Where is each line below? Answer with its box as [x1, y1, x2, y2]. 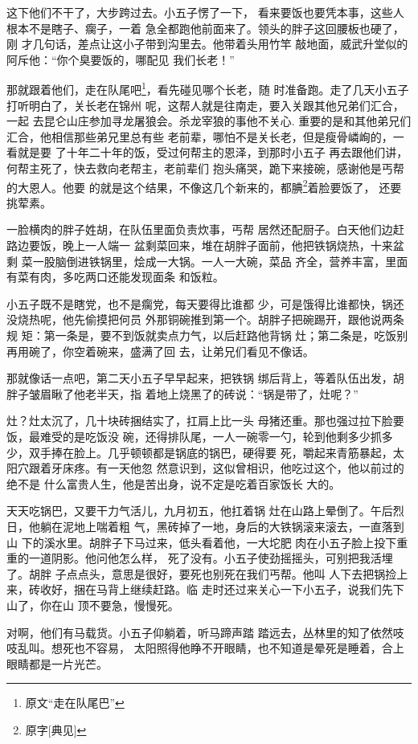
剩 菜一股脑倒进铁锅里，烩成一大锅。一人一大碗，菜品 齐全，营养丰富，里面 [6, 252, 408, 269]
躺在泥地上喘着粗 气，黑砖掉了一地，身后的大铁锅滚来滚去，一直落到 [39, 517, 404, 534]
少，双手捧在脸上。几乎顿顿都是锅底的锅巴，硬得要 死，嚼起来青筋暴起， [6, 444, 393, 460]
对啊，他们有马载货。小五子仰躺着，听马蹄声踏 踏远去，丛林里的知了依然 [6, 623, 393, 640]
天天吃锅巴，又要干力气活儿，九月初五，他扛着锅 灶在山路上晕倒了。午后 [6, 502, 393, 519]
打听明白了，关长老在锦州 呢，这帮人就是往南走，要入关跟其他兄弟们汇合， [6, 96, 404, 113]
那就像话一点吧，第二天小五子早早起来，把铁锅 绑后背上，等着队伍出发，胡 [6, 370, 404, 386]
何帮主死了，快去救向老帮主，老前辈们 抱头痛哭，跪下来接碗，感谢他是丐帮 [6, 160, 404, 176]
